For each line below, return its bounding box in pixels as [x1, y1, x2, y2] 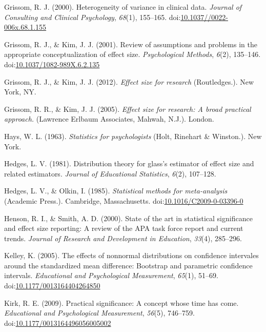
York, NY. [4, 86, 36, 97]
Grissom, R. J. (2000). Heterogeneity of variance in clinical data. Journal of [4, 2, 242, 12]
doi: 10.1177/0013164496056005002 [4, 317, 111, 328]
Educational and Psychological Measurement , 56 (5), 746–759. [4, 307, 195, 318]
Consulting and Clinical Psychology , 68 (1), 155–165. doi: [4, 11, 181, 22]
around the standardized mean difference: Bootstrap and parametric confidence [4, 260, 253, 270]
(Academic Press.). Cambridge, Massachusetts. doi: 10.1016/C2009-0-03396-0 [4, 195, 243, 206]
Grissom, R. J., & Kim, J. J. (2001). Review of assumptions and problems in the [4, 38, 257, 49]
